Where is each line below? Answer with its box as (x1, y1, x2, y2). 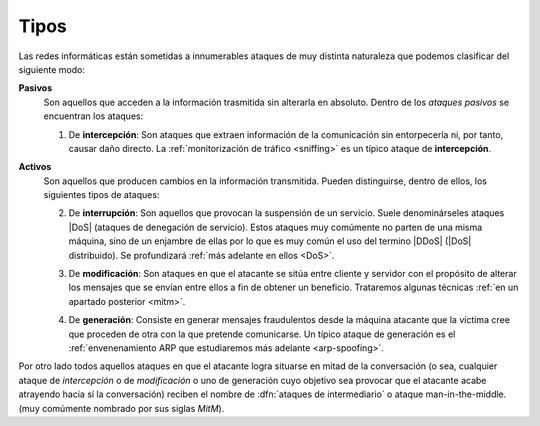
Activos (18, 161, 52, 173)
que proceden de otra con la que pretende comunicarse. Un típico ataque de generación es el (68, 328, 456, 340)
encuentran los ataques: (43, 110, 144, 122)
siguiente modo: (18, 63, 85, 75)
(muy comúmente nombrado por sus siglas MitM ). (18, 402, 225, 414)
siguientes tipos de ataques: (43, 189, 160, 201)
